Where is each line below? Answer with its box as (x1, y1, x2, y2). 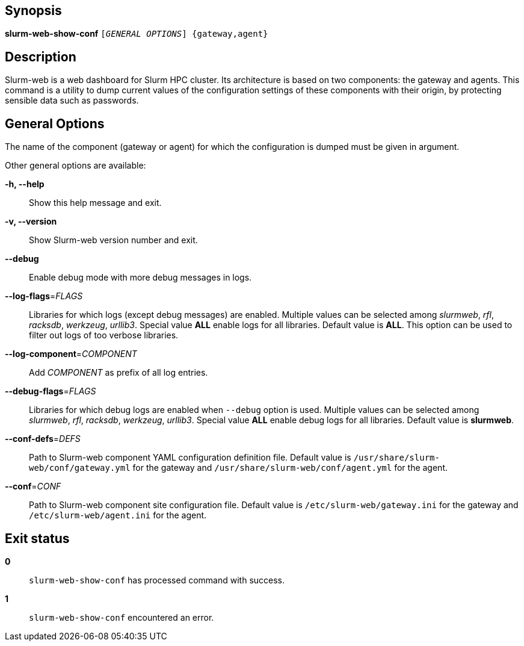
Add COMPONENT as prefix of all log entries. (29, 367, 208, 378)
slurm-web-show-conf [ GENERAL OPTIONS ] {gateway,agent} (5, 28, 268, 39)
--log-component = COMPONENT (5, 349, 137, 359)
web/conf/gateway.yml (29, 463, 131, 473)
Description (5, 49, 76, 64)
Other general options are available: (5, 160, 146, 171)
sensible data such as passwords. (5, 95, 139, 106)
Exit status (5, 530, 70, 546)
